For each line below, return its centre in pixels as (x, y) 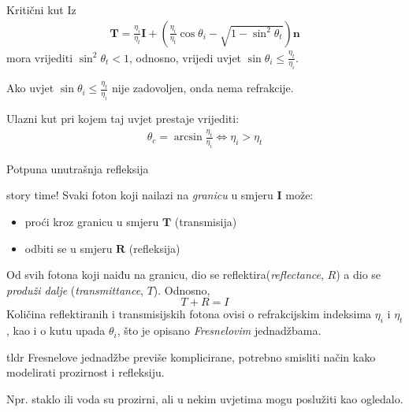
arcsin (188, 137)
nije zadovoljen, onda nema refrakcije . (203, 88)
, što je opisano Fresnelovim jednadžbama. (219, 330)
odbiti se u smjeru (69, 248)
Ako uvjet (30, 88)
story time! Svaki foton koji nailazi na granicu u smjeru (140, 195)
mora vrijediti (40, 57)
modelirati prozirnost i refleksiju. (86, 372)
